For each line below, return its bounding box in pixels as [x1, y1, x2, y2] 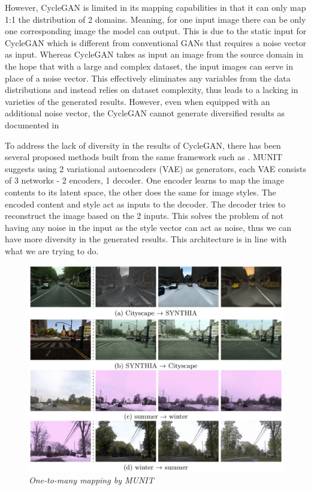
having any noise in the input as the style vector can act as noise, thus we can [5, 221, 292, 233]
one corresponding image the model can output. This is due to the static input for [5, 25, 307, 37]
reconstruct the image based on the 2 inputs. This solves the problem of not [5, 209, 284, 222]
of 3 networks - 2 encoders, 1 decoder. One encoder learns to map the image [5, 174, 284, 187]
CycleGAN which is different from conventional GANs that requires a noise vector [5, 36, 307, 49]
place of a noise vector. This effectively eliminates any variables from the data [5, 71, 291, 84]
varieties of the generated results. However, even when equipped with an [5, 95, 270, 107]
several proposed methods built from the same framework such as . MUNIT [5, 151, 283, 163]
